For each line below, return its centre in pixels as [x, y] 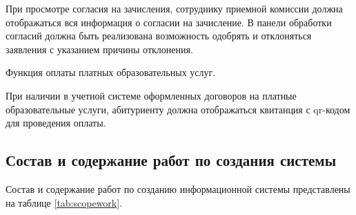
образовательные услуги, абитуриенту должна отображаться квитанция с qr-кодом [178, 109]
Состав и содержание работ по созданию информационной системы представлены [178, 188]
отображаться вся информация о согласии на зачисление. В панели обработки [169, 22]
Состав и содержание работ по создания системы [171, 160]
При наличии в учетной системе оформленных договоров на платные [151, 95]
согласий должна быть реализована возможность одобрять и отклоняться [159, 36]
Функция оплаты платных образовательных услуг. [111, 72]
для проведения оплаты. [56, 123]
